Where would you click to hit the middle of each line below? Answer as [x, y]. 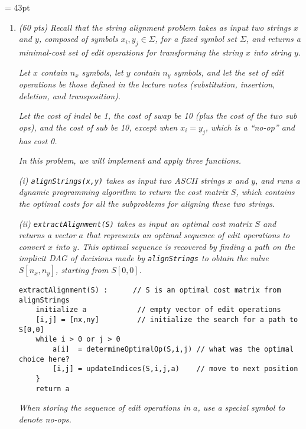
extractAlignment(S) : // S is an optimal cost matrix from [150, 290]
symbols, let [102, 72]
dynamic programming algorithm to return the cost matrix [123, 192]
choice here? [44, 359]
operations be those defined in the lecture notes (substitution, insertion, [147, 84]
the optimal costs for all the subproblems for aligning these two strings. [147, 204]
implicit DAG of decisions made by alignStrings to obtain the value [144, 258]
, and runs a [278, 180]
